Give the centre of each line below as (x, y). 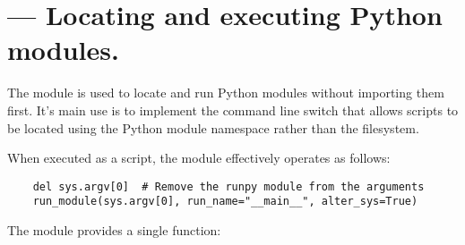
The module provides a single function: (114, 230)
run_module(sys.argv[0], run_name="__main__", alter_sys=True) (225, 202)
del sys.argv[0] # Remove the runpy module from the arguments (228, 186)
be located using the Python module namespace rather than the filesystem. (213, 127)
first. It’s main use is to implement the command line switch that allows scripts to (233, 110)
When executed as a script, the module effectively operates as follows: (199, 158)
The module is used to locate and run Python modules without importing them (226, 93)
